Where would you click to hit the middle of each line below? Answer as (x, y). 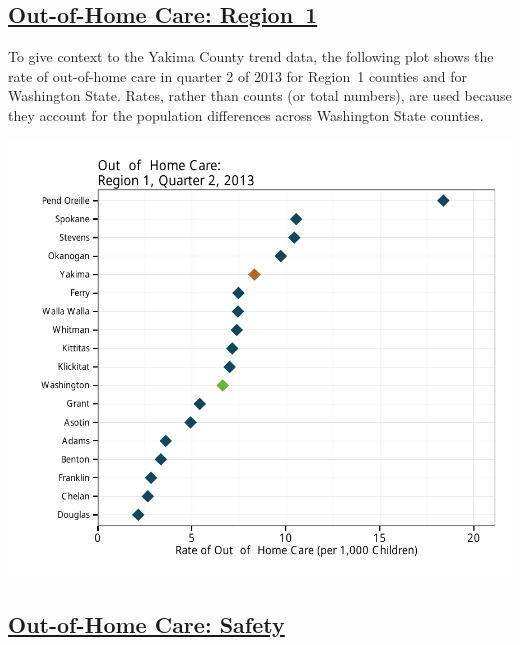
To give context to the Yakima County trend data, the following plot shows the (251, 56)
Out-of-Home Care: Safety (146, 624)
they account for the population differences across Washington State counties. (246, 114)
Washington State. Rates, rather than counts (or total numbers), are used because (260, 95)
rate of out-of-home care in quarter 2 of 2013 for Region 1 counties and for (238, 75)
